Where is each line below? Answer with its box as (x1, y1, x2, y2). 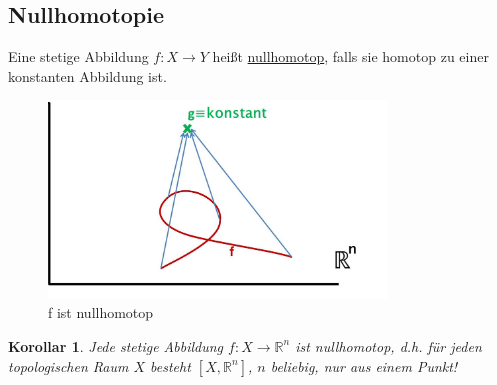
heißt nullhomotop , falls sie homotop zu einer (212, 46, 489, 67)
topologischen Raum (8, 355, 129, 376)
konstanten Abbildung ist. (8, 65, 167, 86)
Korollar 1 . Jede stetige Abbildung (8, 335, 224, 356)
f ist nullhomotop (48, 302, 154, 323)
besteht (150, 355, 191, 376)
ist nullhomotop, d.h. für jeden (295, 335, 482, 356)
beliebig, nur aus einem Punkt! (270, 355, 458, 376)
